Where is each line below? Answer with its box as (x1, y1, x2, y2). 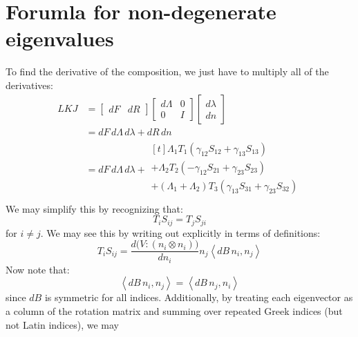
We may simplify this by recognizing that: (6, 201, 183, 215)
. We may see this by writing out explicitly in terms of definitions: (40, 225, 321, 240)
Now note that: (6, 262, 70, 276)
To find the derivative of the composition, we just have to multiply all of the (6, 64, 329, 79)
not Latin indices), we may (6, 317, 119, 331)
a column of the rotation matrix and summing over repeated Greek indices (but (6, 304, 343, 318)
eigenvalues (6, 24, 114, 52)
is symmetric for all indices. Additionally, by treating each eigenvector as (44, 290, 353, 305)
